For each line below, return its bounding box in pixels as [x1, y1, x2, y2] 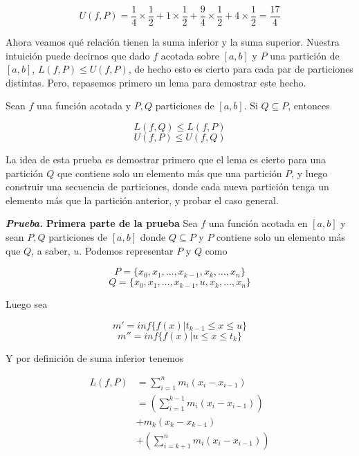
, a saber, [31, 243, 71, 257]
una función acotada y [36, 98, 131, 113]
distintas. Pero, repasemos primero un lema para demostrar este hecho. [6, 75, 306, 89]
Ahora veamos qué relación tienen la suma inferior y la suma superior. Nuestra [6, 35, 340, 49]
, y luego [291, 165, 328, 180]
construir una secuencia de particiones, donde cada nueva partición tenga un [6, 179, 329, 194]
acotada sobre [160, 48, 219, 62]
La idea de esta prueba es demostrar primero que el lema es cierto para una [6, 152, 326, 167]
